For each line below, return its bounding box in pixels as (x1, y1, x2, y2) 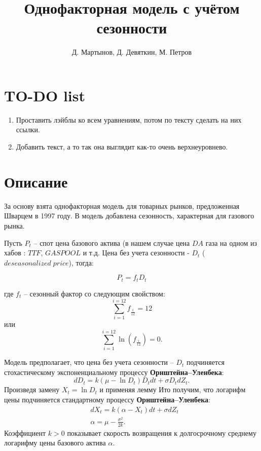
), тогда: (68, 257, 94, 268)
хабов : (4, 247, 26, 258)
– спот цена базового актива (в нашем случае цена (33, 237, 190, 248)
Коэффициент (4, 427, 46, 438)
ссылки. (16, 124, 40, 135)
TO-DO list (4, 85, 86, 105)
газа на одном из (205, 237, 257, 248)
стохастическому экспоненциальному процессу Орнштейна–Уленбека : (4, 366, 224, 377)
